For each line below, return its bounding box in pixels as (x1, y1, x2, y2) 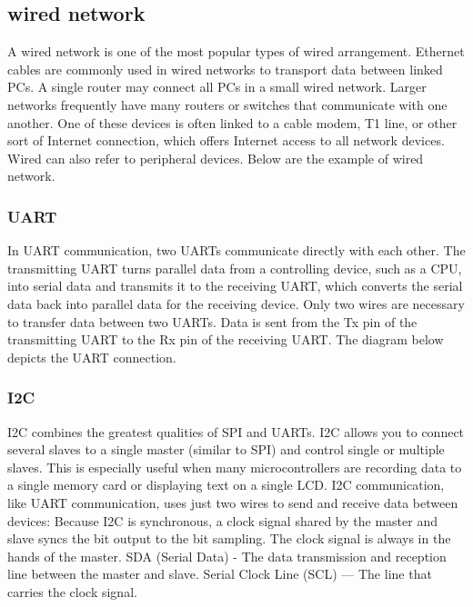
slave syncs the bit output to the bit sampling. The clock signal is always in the (7, 529, 451, 548)
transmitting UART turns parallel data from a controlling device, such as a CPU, (7, 258, 462, 277)
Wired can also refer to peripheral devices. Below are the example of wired (7, 148, 424, 167)
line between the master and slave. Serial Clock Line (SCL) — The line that (7, 564, 432, 583)
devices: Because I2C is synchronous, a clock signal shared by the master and (7, 511, 438, 530)
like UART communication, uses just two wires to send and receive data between (7, 493, 458, 512)
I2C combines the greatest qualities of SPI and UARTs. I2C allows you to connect (7, 422, 465, 441)
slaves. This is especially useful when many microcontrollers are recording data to (7, 457, 462, 476)
